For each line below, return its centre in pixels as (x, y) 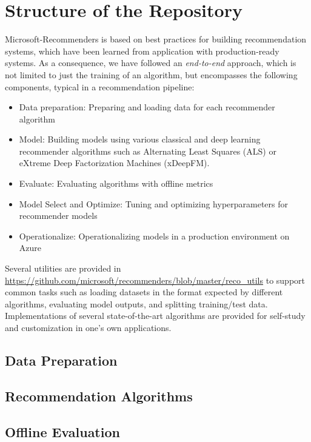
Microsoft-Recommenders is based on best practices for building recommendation (156, 39)
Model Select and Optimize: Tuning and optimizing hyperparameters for (154, 203)
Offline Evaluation (62, 431)
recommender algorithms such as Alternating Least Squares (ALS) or (148, 151)
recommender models (58, 216)
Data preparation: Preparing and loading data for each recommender (147, 107)
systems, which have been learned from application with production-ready (142, 51)
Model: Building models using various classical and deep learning (140, 139)
